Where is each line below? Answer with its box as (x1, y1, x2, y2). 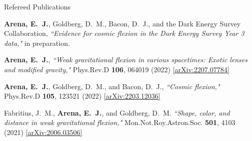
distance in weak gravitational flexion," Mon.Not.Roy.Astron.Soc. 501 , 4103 (4, 117, 235, 128)
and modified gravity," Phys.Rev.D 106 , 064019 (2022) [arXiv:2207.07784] (4, 64, 229, 74)
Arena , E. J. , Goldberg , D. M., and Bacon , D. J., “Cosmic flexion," (4, 81, 220, 91)
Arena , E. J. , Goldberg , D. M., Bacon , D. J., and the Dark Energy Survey (4, 18, 241, 28)
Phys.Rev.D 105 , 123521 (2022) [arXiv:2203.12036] (4, 91, 160, 101)
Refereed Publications (4, 1, 71, 11)
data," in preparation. (4, 37, 70, 48)
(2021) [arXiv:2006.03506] (4, 127, 82, 137)
